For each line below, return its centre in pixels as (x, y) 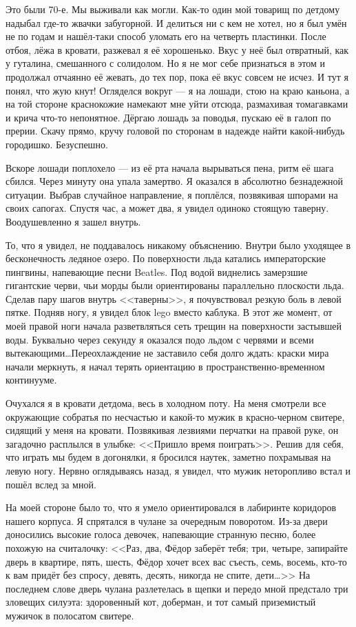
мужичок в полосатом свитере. (70, 615)
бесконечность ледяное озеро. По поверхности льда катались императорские (166, 258)
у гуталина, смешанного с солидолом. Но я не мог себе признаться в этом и (166, 63)
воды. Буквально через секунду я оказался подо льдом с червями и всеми (160, 339)
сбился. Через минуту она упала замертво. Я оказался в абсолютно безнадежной (175, 181)
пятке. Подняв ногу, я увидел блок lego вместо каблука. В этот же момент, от (169, 312)
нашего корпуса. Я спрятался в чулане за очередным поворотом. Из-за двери (167, 520)
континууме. (31, 380)
